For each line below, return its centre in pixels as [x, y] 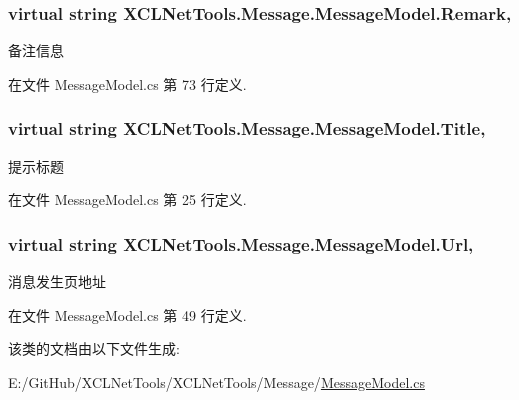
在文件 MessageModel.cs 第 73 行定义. [127, 83]
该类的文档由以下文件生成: [94, 348]
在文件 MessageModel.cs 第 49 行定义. [127, 314]
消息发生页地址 [57, 281]
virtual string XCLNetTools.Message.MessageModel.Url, [241, 243]
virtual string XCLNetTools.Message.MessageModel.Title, [247, 128]
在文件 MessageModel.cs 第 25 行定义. [127, 199]
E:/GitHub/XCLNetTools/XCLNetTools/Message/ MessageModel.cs [216, 381]
